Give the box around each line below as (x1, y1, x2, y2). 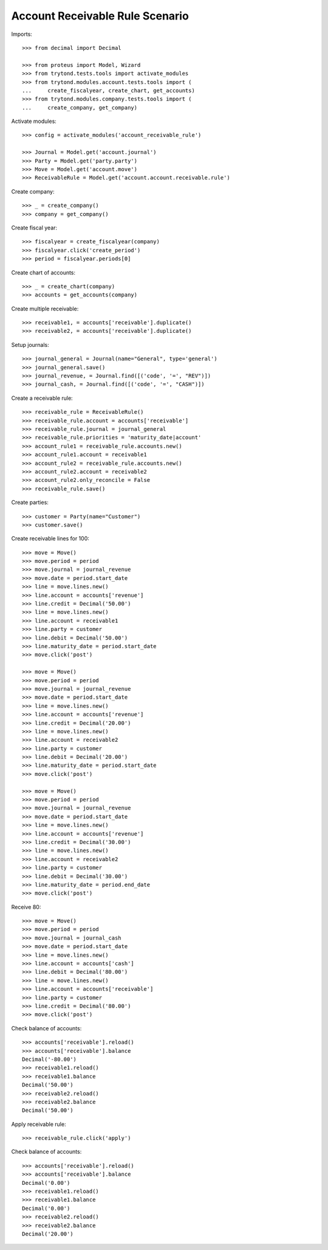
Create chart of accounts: (11, 268, 76, 276)
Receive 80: (11, 903, 41, 910)
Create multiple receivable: (11, 305, 79, 312)
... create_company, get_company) (22, 104, 138, 111)
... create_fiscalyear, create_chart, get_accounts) (22, 87, 196, 94)
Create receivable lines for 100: (11, 535, 89, 542)
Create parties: (11, 499, 49, 506)
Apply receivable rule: (11, 1120, 66, 1128)
